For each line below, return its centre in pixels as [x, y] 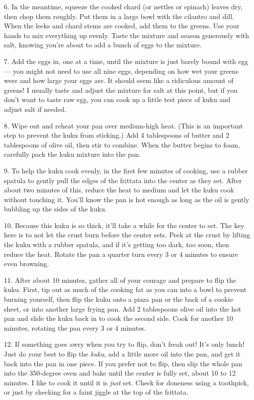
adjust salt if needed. [35, 109]
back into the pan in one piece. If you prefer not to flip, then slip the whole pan [123, 363]
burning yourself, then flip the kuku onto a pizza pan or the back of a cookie [118, 299]
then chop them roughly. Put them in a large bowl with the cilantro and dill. [119, 16]
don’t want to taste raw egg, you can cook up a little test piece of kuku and [117, 99]
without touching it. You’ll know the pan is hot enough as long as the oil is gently [127, 199]
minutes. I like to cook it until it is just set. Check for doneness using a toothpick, [127, 382]
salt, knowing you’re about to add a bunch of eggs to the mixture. [103, 45]
